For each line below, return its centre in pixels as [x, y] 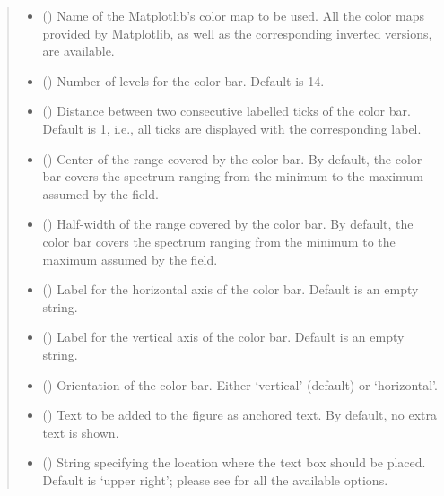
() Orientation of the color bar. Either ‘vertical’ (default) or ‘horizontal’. [240, 384]
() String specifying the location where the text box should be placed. [234, 462]
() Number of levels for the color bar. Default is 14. [183, 80]
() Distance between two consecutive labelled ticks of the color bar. [226, 111]
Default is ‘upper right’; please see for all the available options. [215, 479]
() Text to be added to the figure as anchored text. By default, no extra [240, 415]
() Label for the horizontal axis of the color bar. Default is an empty [231, 289]
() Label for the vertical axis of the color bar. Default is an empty [223, 337]
